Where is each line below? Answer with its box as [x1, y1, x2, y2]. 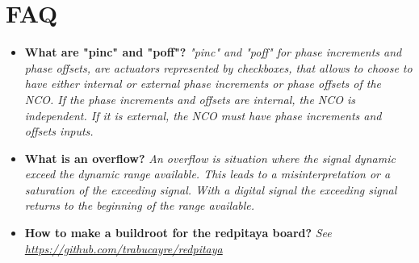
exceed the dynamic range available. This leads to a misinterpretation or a [24, 165, 391, 182]
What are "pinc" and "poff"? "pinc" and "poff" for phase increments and [24, 44, 402, 61]
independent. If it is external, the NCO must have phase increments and [24, 106, 382, 123]
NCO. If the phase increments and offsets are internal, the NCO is [24, 90, 356, 107]
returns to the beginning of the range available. [24, 197, 255, 214]
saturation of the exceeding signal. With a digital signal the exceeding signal [24, 181, 397, 198]
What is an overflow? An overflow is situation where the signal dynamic [24, 149, 396, 166]
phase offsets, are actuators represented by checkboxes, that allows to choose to [24, 59, 413, 76]
